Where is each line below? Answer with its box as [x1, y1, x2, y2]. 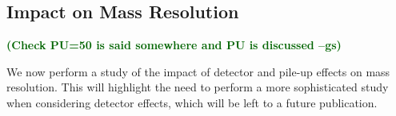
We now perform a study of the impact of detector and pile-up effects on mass [6, 63, 390, 79]
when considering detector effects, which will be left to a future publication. [6, 94, 378, 110]
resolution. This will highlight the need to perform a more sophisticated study [6, 79, 389, 95]
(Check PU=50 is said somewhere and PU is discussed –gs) [6, 37, 342, 53]
